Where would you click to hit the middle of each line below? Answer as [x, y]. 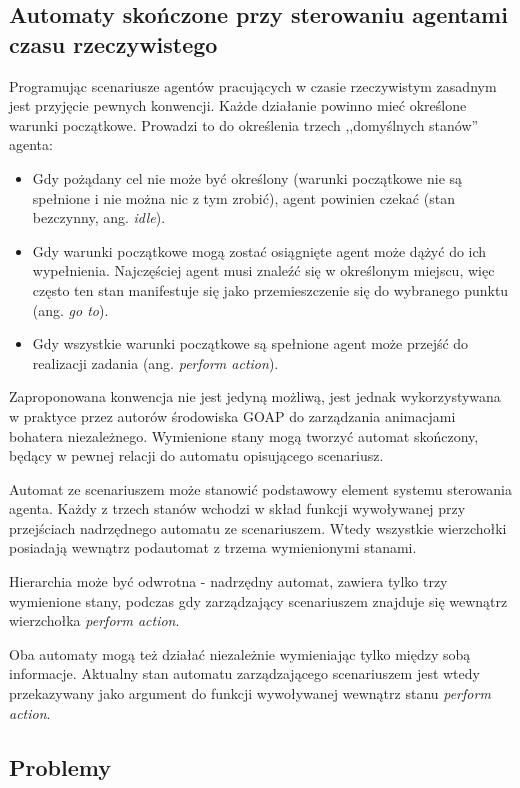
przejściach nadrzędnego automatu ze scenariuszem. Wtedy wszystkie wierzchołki [258, 527]
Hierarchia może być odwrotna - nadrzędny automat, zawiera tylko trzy [228, 581]
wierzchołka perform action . [94, 620]
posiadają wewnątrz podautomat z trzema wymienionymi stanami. [213, 547]
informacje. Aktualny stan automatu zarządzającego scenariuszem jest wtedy [244, 673]
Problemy [60, 766]
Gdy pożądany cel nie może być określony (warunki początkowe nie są [247, 177]
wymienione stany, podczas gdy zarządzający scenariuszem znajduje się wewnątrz [258, 600]
